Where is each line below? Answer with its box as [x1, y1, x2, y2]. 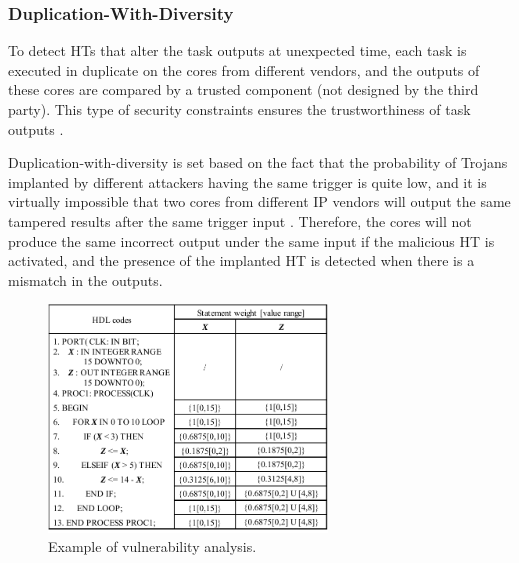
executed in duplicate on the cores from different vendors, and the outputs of [8, 59, 480, 80]
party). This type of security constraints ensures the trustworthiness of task [8, 99, 471, 119]
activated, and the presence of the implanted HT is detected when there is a [8, 250, 475, 271]
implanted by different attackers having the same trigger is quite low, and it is [8, 171, 487, 192]
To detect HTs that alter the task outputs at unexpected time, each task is [8, 40, 467, 61]
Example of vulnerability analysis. [48, 536, 257, 557]
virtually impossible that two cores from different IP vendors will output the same [8, 191, 511, 212]
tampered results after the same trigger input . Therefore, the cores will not [8, 210, 472, 231]
